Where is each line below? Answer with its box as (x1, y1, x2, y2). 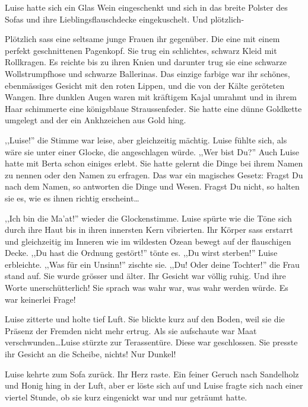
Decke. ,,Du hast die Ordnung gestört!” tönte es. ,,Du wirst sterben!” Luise (5, 246, 278, 259)
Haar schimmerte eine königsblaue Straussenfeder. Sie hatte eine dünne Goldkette (5, 102, 302, 114)
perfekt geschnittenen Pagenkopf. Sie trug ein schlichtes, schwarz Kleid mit (5, 44, 277, 56)
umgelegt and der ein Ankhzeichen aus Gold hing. (5, 114, 186, 126)
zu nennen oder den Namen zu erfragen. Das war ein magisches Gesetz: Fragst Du (5, 168, 303, 181)
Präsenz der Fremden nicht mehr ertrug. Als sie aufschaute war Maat (5, 324, 257, 337)
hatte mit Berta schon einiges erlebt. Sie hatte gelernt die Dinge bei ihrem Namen (5, 157, 303, 169)
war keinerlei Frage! (5, 293, 76, 305)
